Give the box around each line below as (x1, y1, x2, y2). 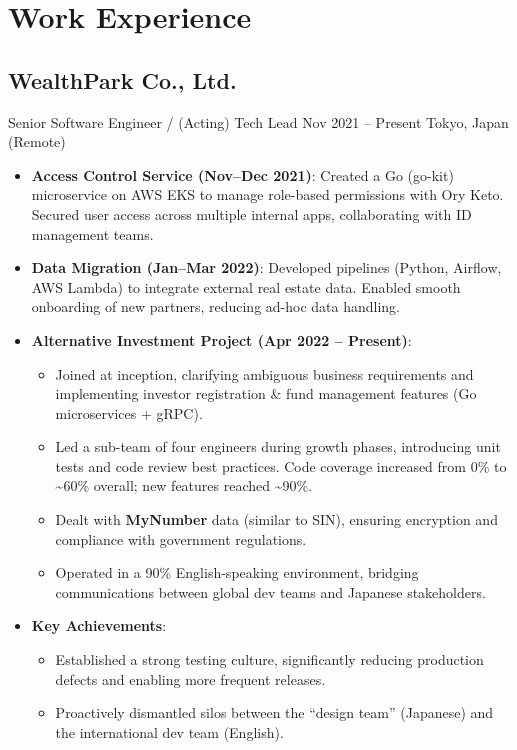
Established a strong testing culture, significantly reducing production (55, 649, 484, 670)
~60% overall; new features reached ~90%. (55, 475, 313, 496)
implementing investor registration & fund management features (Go (55, 383, 477, 404)
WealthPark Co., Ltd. (8, 64, 237, 95)
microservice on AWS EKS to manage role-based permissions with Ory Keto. (31, 184, 504, 205)
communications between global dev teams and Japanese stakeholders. (55, 581, 486, 602)
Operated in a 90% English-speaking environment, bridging (55, 562, 419, 583)
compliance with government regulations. (55, 528, 307, 549)
